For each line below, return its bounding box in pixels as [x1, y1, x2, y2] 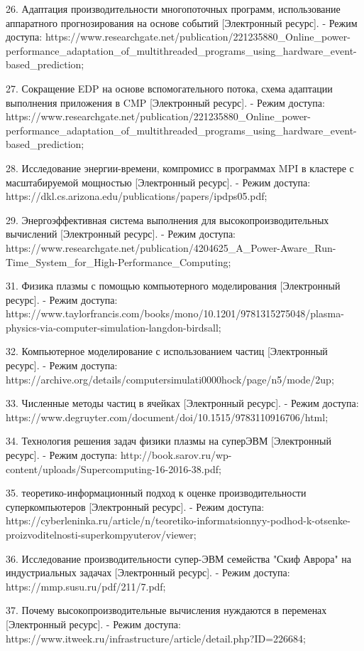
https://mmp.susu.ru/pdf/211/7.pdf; [6, 578, 166, 593]
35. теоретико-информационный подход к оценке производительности [6, 485, 307, 500]
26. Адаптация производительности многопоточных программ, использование [6, 1, 341, 16]
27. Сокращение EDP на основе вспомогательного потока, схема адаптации [6, 80, 333, 95]
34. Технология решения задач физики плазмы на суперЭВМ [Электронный [6, 433, 331, 448]
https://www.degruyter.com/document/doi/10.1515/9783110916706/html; [6, 409, 329, 424]
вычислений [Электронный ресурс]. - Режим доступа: [6, 226, 236, 241]
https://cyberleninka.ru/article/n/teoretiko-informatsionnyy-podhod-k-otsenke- [6, 513, 351, 528]
